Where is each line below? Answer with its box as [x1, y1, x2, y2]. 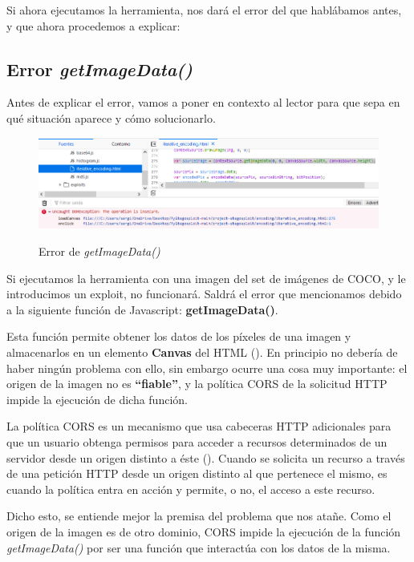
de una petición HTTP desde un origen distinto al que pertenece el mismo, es [6, 465, 388, 482]
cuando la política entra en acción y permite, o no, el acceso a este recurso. [6, 480, 375, 497]
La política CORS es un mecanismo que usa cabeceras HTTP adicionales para [6, 418, 392, 435]
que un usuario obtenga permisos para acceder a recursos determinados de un [6, 433, 388, 450]
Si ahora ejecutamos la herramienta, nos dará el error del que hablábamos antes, [6, 2, 402, 18]
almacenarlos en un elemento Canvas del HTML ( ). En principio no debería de [6, 343, 398, 360]
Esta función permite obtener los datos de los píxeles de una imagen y [6, 328, 351, 345]
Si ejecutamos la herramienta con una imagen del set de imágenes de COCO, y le [6, 269, 406, 286]
